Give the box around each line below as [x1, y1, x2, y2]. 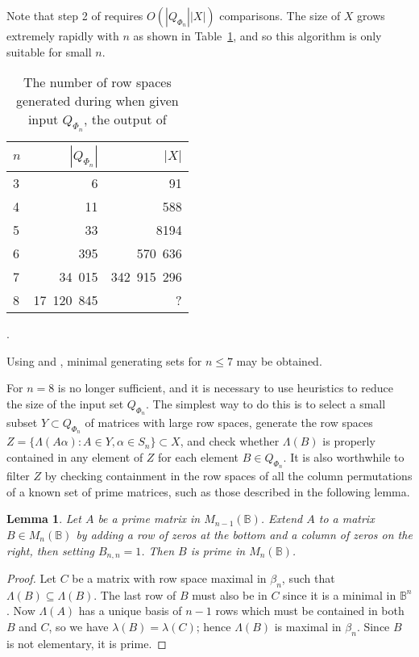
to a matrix [318, 510, 375, 527]
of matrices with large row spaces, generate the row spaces [85, 414, 373, 431]
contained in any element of [6, 448, 143, 465]
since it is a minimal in [283, 586, 396, 603]
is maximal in [274, 617, 342, 634]
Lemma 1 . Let [6, 510, 81, 527]
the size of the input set [6, 395, 124, 412]
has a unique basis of [78, 602, 182, 619]
